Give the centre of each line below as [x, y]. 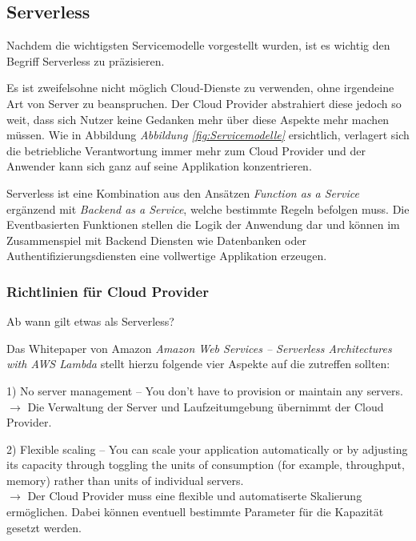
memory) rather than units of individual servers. [125, 480]
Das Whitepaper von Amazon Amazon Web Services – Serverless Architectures [199, 348]
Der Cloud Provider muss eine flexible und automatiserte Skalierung [195, 496]
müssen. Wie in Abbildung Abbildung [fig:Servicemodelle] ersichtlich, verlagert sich [208, 135]
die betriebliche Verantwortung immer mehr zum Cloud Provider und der [186, 150]
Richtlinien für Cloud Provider [108, 291]
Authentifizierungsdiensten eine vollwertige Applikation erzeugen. [167, 256]
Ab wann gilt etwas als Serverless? [90, 321]
